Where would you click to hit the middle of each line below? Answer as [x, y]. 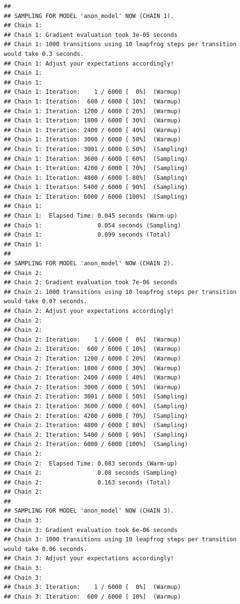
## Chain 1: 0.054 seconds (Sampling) [93, 225]
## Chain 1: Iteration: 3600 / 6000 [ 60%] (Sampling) [96, 159]
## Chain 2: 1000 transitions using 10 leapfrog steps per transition [120, 292]
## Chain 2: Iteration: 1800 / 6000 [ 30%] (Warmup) [93, 368]
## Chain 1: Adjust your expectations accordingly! [89, 63]
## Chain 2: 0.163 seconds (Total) [87, 482]
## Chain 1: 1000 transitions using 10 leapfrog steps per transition [120, 44]
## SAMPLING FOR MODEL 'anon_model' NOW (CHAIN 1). [89, 16]
